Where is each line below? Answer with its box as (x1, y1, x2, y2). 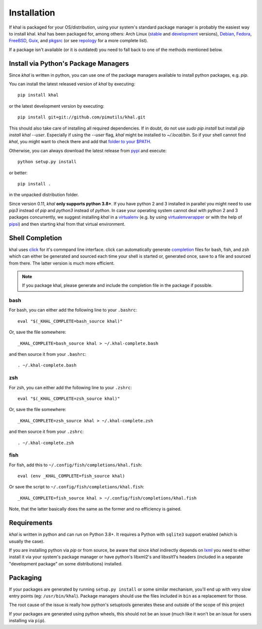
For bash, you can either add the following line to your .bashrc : (9, 307, 137, 313)
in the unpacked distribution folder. (9, 192, 79, 198)
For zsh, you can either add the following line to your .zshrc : (9, 384, 132, 390)
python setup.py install (17, 159, 77, 165)
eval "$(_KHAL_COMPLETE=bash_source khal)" (17, 318, 123, 324)
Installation (9, 7, 55, 18)
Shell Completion (9, 233, 63, 242)
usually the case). (9, 538, 45, 544)
